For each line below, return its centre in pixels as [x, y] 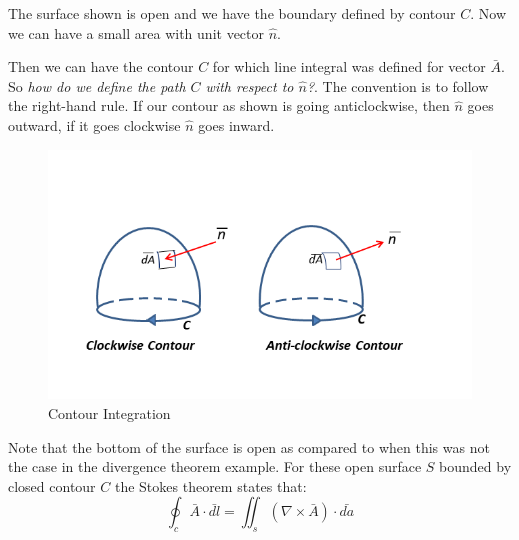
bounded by [475, 466]
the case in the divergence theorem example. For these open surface [215, 466]
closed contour [52, 485]
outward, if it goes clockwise [94, 124]
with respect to [249, 85]
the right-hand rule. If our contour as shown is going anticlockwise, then [229, 105]
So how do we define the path [97, 85]
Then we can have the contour [101, 66]
